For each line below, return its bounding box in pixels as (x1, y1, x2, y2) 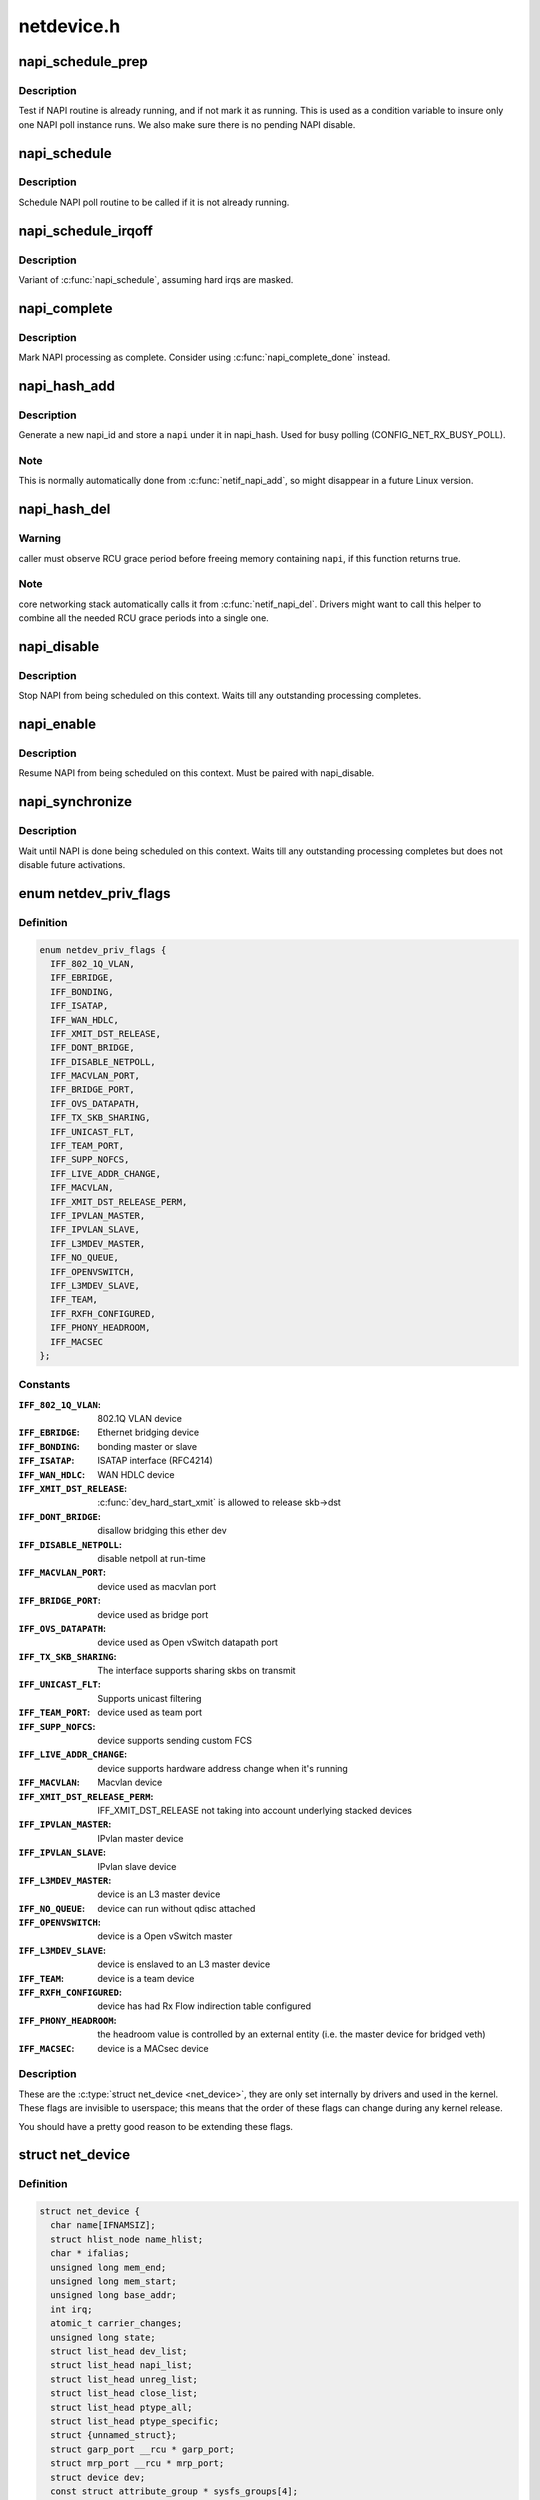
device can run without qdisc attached (97, 1902, 256, 1914)
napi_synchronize (18, 793, 132, 810)
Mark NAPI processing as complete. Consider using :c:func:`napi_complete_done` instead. (18, 351, 391, 364)
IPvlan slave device (97, 1860, 177, 1872)
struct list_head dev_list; (50, 2346, 188, 2357)
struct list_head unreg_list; (50, 2373, 199, 2385)
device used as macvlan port (97, 1580, 217, 1592)
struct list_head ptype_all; (50, 2401, 194, 2413)
